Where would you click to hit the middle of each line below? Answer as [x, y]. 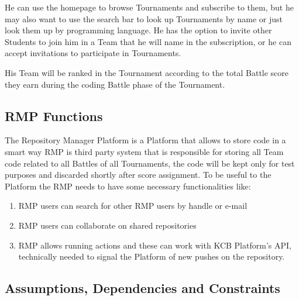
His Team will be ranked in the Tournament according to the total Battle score [147, 72]
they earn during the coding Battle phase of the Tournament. [115, 84]
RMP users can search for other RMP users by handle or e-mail [133, 206]
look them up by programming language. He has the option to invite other [138, 30]
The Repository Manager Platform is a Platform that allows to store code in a [145, 140]
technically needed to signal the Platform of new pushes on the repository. [152, 256]
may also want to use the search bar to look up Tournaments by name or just [144, 18]
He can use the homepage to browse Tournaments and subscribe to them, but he [149, 7]
